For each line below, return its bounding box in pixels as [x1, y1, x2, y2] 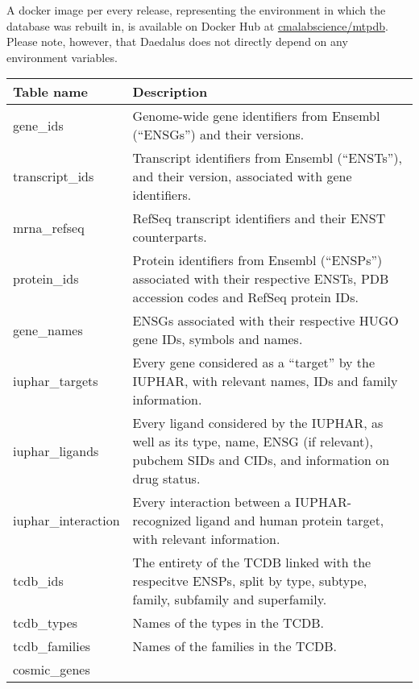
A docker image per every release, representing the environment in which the [6, 2, 386, 18]
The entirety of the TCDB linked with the [132, 553, 371, 572]
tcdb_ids [13, 571, 64, 591]
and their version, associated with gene [132, 167, 352, 186]
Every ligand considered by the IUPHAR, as [132, 413, 384, 433]
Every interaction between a [132, 492, 291, 512]
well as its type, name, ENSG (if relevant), [132, 432, 373, 451]
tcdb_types [13, 613, 78, 633]
